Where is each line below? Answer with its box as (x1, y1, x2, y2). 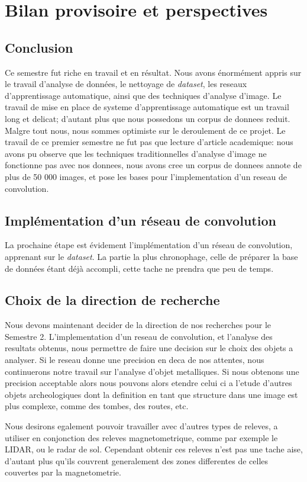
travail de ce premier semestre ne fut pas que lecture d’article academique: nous (5, 136, 293, 148)
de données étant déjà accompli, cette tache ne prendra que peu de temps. (5, 262, 274, 274)
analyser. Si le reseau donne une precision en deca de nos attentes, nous (5, 354, 264, 366)
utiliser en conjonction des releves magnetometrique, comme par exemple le (5, 431, 278, 444)
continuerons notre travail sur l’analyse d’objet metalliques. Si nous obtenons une (5, 365, 299, 377)
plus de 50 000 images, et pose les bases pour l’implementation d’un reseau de (5, 170, 287, 182)
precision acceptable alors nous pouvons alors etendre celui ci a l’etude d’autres (5, 377, 292, 389)
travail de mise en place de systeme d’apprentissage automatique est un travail (5, 101, 289, 113)
